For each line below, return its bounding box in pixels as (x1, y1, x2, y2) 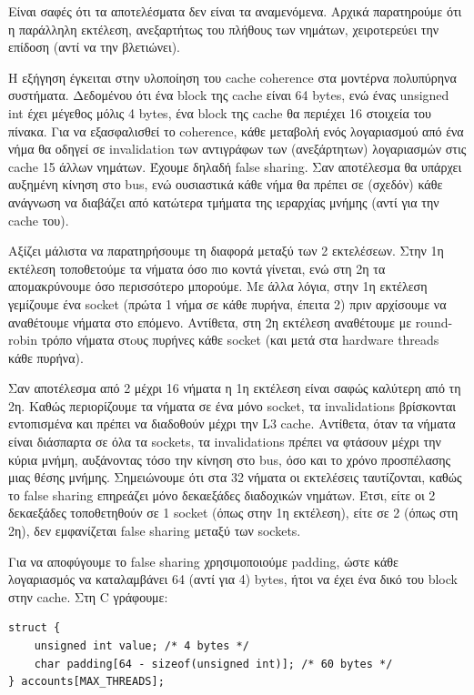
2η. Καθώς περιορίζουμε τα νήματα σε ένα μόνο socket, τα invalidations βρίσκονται (8, 396, 457, 415)
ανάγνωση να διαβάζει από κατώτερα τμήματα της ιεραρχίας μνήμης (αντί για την (8, 192, 439, 211)
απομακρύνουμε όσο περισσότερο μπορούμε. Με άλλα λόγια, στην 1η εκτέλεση (8, 277, 428, 296)
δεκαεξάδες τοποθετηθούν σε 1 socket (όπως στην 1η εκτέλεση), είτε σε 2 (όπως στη (8, 503, 459, 522)
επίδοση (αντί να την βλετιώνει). (8, 37, 180, 56)
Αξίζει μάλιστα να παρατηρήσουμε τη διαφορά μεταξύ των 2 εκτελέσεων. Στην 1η (8, 241, 444, 260)
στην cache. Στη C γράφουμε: (8, 587, 168, 606)
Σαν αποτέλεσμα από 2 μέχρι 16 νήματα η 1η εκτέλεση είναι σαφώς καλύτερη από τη (8, 378, 461, 398)
